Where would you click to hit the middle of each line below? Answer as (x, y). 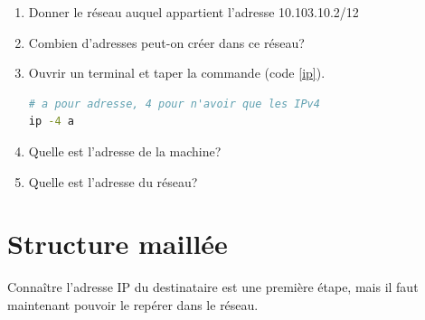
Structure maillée (118, 244)
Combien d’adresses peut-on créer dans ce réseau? (166, 42)
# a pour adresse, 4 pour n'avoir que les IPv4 (174, 104)
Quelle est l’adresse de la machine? (125, 151)
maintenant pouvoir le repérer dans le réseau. (133, 304)
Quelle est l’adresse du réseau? (113, 181)
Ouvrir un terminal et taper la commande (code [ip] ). (177, 73)
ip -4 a (51, 122)
